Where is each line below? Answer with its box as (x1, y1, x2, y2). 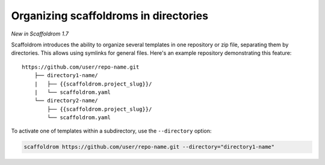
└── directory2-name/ (34, 97, 99, 104)
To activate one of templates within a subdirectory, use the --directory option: (11, 127, 212, 135)
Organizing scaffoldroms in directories (11, 9, 209, 22)
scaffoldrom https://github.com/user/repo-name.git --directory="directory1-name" (23, 143, 275, 151)
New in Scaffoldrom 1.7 (11, 30, 69, 37)
